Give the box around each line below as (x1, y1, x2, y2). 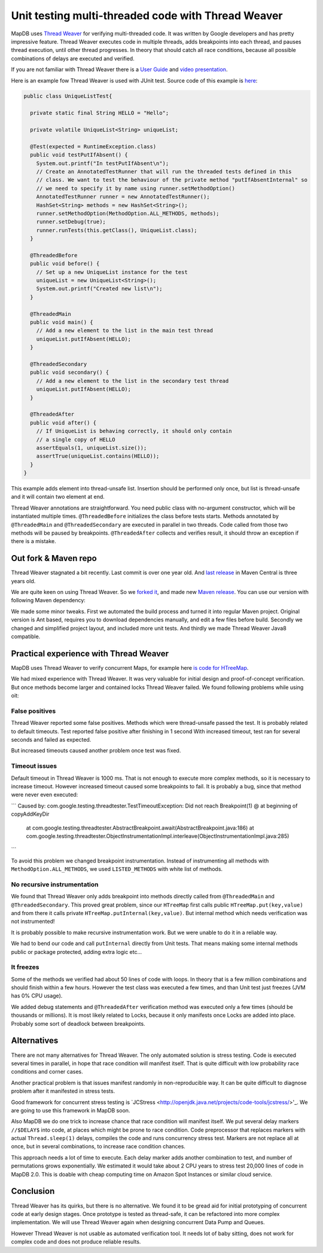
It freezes (11, 963, 39, 971)
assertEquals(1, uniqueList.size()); (36, 444, 147, 451)
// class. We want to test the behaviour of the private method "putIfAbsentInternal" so (36, 176, 308, 184)
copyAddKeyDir (11, 810, 50, 818)
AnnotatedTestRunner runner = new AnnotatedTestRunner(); (36, 193, 210, 200)
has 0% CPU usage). (11, 992, 63, 999)
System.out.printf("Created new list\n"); (36, 285, 163, 292)
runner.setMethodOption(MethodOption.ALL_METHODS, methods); (36, 210, 220, 217)
